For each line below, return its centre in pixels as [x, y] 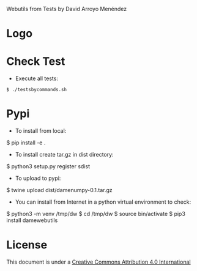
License [27, 245]
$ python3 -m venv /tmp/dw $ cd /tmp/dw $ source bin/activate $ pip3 [96, 214]
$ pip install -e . [26, 143]
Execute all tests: [36, 78]
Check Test [36, 61]
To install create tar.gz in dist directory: [65, 155]
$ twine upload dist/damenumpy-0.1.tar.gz [60, 190]
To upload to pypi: [38, 178]
